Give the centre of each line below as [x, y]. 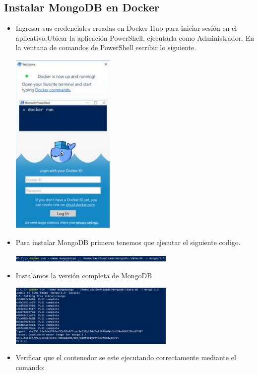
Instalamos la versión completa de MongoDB [84, 276]
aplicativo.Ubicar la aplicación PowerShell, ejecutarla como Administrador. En [135, 37]
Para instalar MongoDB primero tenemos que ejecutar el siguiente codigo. [128, 242]
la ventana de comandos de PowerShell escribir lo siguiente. [106, 47]
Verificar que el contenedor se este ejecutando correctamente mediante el [126, 357]
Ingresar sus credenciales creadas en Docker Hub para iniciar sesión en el [126, 28]
